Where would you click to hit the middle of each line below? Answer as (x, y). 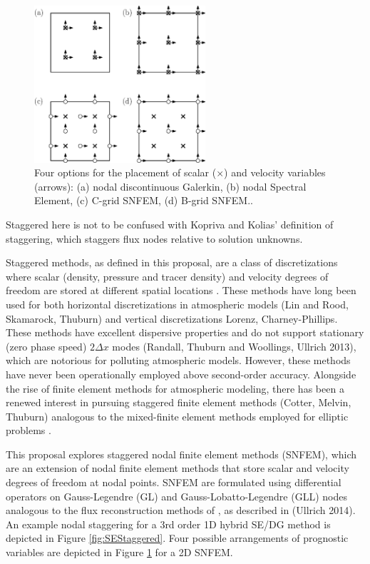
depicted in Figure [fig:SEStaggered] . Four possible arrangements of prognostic (177, 538)
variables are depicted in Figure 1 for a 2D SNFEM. (119, 552)
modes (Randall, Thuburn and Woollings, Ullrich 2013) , (234, 346)
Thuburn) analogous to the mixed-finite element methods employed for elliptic (177, 416)
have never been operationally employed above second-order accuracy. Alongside (181, 374)
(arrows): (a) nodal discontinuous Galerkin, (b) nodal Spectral (170, 186)
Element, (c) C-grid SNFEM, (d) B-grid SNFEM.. (144, 200)
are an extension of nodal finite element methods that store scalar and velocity (178, 468)
